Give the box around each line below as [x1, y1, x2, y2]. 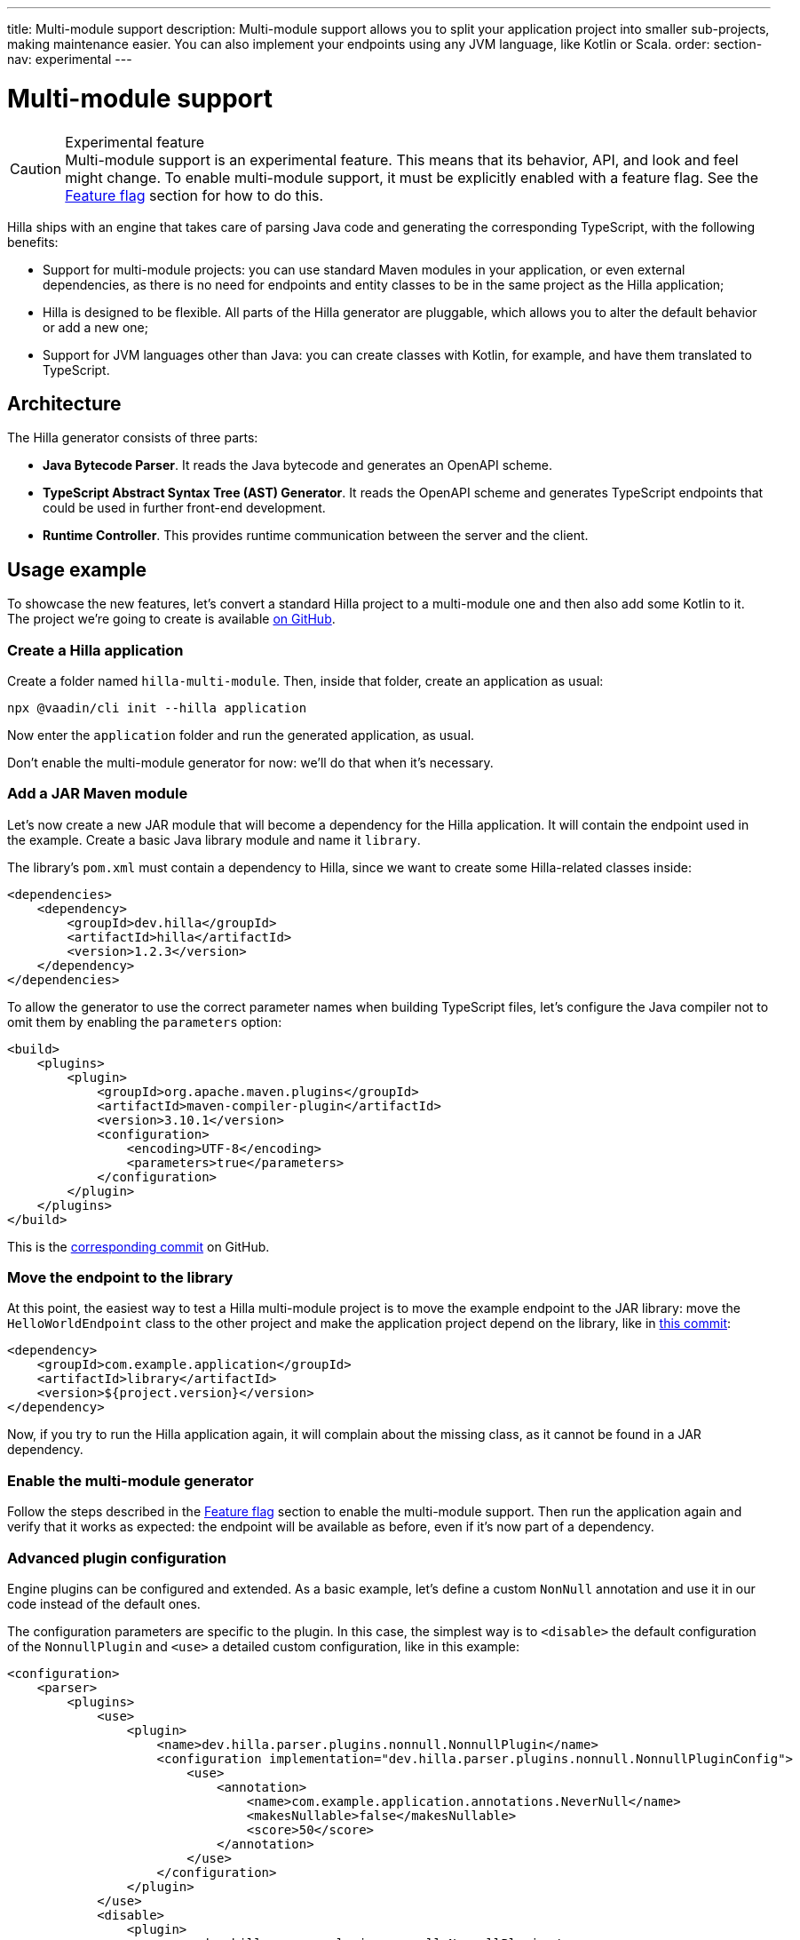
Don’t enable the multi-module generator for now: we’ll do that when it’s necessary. [7, 754, 494, 770]
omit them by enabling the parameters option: [7, 1014, 282, 1030]
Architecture [7, 392, 122, 415]
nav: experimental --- [7, 52, 132, 67]
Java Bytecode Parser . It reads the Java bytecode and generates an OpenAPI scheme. [43, 457, 553, 473]
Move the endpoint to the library [7, 1268, 234, 1287]
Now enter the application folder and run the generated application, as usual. [7, 727, 475, 743]
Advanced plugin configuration [7, 1548, 226, 1567]
